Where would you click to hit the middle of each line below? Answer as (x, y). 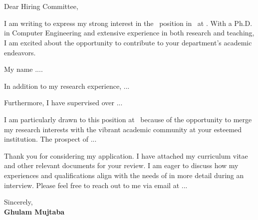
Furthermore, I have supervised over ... (63, 103)
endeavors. (20, 52)
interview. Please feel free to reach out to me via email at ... (96, 185)
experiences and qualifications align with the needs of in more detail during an (124, 175)
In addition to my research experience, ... (67, 86)
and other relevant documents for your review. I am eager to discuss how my (121, 165)
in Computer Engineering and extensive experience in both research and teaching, (129, 33)
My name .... (23, 69)
